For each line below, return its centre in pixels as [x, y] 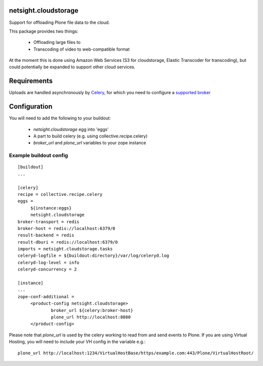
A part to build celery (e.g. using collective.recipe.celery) [91, 136]
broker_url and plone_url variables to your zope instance [90, 143]
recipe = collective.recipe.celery [60, 194]
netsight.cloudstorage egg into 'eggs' [71, 129]
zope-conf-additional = [46, 297]
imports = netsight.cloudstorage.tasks [65, 249]
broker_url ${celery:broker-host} [92, 310]
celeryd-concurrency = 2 [47, 270]
